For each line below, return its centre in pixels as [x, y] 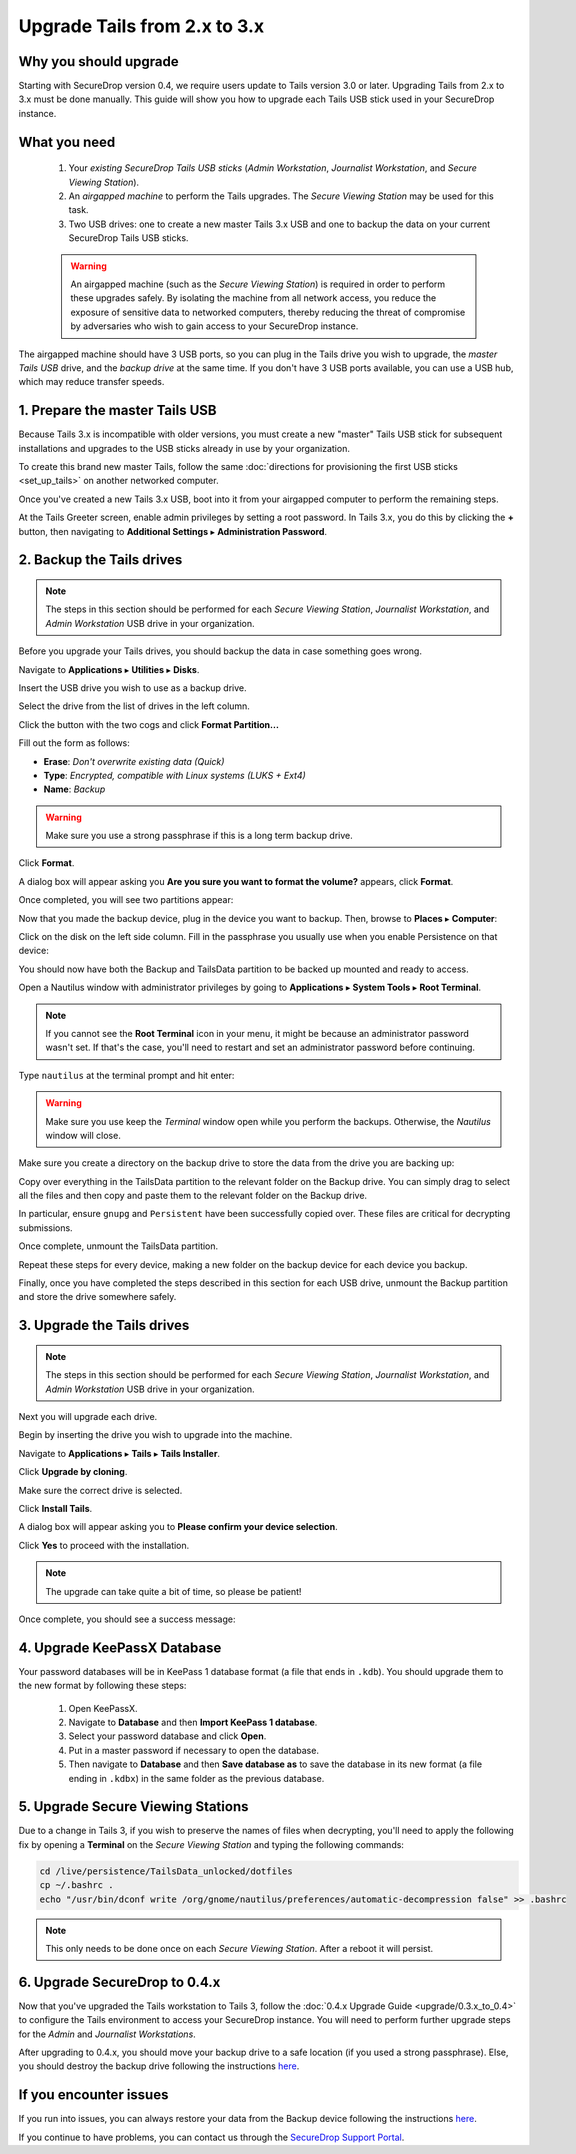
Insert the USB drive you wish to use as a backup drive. [132, 687]
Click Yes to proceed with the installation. [104, 1545]
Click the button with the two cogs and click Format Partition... [149, 724]
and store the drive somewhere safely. [97, 1297]
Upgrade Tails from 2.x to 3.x [141, 26]
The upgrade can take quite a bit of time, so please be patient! [173, 1591]
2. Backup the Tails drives [100, 560]
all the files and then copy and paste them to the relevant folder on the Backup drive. [193, 1196]
